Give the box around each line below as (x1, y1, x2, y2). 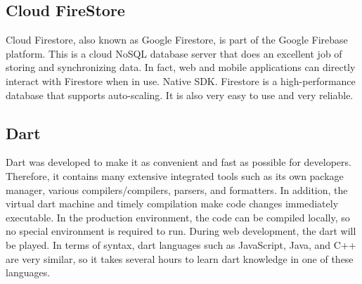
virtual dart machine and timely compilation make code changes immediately (6, 196, 339, 211)
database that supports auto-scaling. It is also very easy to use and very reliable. (6, 87, 354, 102)
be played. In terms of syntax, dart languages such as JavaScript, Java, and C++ (6, 237, 356, 252)
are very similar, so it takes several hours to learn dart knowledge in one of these (6, 251, 354, 266)
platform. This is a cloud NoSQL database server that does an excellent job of (6, 46, 342, 60)
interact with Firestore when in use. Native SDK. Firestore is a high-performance (6, 73, 356, 88)
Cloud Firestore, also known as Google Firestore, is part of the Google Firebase (6, 32, 348, 47)
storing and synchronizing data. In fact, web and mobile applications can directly (6, 60, 356, 75)
